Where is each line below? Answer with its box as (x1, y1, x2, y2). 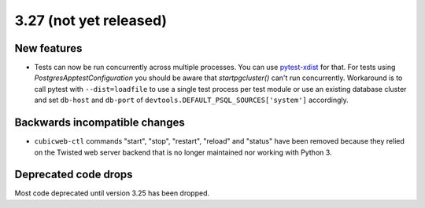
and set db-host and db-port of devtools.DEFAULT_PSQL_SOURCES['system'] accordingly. (34, 95, 349, 105)
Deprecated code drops (14, 168, 133, 181)
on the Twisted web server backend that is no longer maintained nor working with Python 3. (34, 148, 332, 157)
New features (14, 42, 83, 55)
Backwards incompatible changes (14, 116, 185, 130)
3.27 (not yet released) (14, 12, 168, 29)
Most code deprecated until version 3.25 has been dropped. (14, 188, 210, 198)
